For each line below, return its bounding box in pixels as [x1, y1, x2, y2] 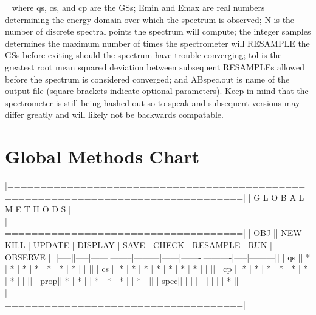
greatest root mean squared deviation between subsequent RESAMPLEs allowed [5, 60, 305, 73]
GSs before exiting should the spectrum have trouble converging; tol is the [5, 49, 282, 61]
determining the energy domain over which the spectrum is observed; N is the [5, 13, 295, 25]
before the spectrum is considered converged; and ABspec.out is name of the [5, 72, 290, 85]
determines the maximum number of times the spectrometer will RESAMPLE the [5, 36, 310, 49]
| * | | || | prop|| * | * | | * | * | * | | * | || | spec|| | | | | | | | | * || [5, 274, 239, 286]
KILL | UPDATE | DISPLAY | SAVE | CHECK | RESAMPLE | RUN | [5, 239, 272, 251]
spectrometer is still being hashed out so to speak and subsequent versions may [5, 96, 300, 109]
